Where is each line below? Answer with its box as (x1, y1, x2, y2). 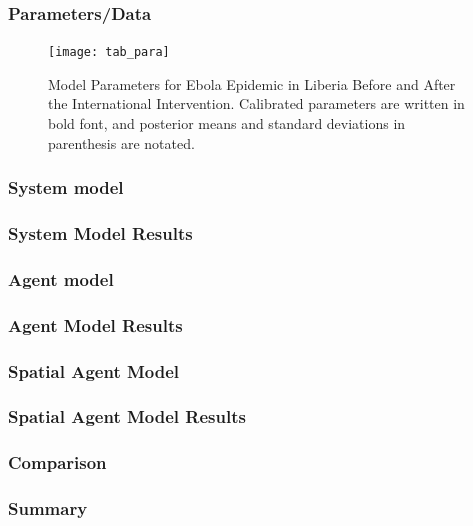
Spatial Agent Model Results (8, 404, 246, 429)
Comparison (8, 450, 107, 475)
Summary (8, 496, 88, 521)
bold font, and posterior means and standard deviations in (48, 113, 406, 134)
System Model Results (8, 221, 193, 246)
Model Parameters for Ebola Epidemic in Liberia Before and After (48, 73, 456, 94)
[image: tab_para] (48, 45, 170, 60)
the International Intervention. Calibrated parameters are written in (48, 93, 465, 114)
